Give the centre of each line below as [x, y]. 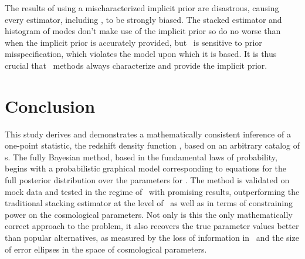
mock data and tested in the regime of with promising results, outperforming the [152, 191]
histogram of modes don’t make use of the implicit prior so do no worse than [143, 31]
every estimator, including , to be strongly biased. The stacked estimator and [143, 19]
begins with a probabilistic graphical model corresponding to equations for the [146, 168]
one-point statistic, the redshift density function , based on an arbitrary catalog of [152, 145]
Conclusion [50, 105]
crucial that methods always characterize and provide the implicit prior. [136, 65]
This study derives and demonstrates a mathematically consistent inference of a [148, 134]
